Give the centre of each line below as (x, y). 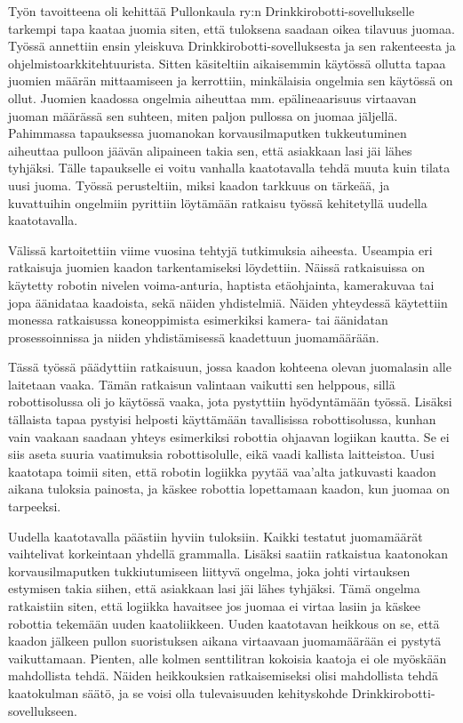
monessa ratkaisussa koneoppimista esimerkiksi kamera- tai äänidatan (198, 320)
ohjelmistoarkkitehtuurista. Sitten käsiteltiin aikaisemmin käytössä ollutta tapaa (227, 63)
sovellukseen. (43, 710)
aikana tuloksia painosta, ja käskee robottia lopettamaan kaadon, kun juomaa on (229, 489)
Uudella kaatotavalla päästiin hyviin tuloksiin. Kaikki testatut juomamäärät (216, 536)
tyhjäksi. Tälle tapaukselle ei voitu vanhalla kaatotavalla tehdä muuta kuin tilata (229, 168)
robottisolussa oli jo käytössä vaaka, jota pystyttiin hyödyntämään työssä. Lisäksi (230, 402)
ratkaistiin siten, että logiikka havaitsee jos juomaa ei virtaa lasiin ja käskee (215, 606)
